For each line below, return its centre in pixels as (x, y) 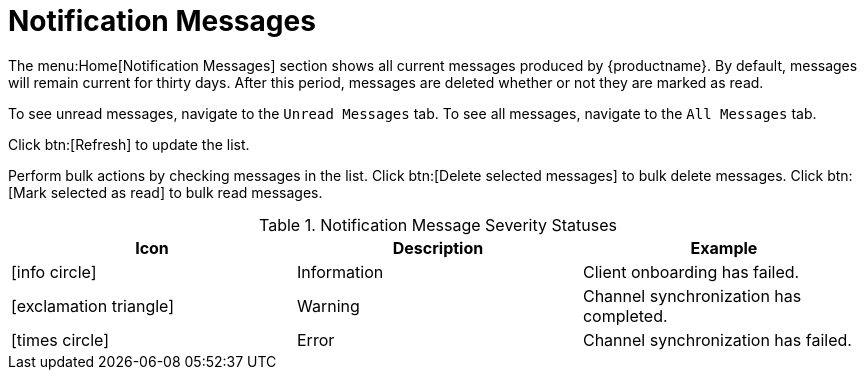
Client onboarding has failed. (691, 271)
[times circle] (60, 339)
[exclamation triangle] (93, 305)
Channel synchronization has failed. (717, 339)
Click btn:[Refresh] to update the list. (129, 144)
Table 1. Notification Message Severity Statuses (438, 224)
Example (724, 247)
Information (340, 271)
